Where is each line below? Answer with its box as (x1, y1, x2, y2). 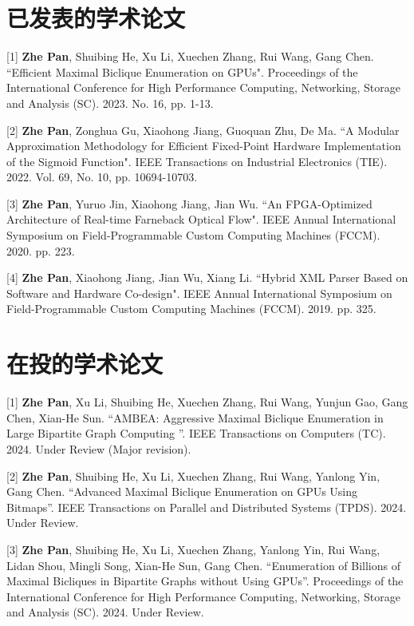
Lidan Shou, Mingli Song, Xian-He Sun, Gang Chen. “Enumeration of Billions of (6, 557, 401, 573)
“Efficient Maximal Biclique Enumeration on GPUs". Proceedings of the (6, 63, 358, 80)
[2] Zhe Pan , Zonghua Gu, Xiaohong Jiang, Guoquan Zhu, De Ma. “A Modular (6, 121, 400, 138)
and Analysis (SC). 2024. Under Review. (6, 604, 204, 620)
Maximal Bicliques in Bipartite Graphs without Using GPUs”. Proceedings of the (6, 573, 404, 589)
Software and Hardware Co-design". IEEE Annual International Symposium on (6, 284, 392, 301)
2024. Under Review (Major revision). (6, 440, 191, 457)
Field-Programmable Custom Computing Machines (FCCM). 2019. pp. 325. (6, 300, 377, 317)
